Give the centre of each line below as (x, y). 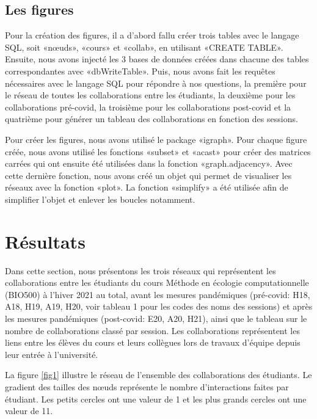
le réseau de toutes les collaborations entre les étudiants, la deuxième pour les (150, 95)
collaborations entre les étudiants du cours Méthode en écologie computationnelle (157, 282)
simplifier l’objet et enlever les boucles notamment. (100, 199)
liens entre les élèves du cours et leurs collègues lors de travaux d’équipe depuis (153, 342)
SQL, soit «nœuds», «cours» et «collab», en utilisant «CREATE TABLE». (144, 47)
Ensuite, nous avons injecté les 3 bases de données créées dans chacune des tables (157, 59)
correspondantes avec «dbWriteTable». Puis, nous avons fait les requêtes (140, 71)
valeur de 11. (29, 411)
